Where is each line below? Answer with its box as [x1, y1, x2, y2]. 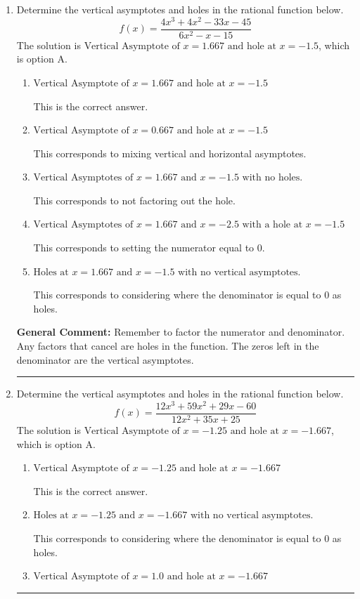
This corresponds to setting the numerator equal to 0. [33, 240, 265, 255]
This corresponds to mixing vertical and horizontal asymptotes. [33, 145, 307, 160]
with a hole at [242, 220, 303, 230]
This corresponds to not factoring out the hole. [33, 192, 236, 207]
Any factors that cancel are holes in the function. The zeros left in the [16, 338, 319, 353]
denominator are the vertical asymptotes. [16, 352, 194, 367]
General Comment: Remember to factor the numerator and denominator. [16, 324, 345, 339]
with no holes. [242, 173, 303, 183]
